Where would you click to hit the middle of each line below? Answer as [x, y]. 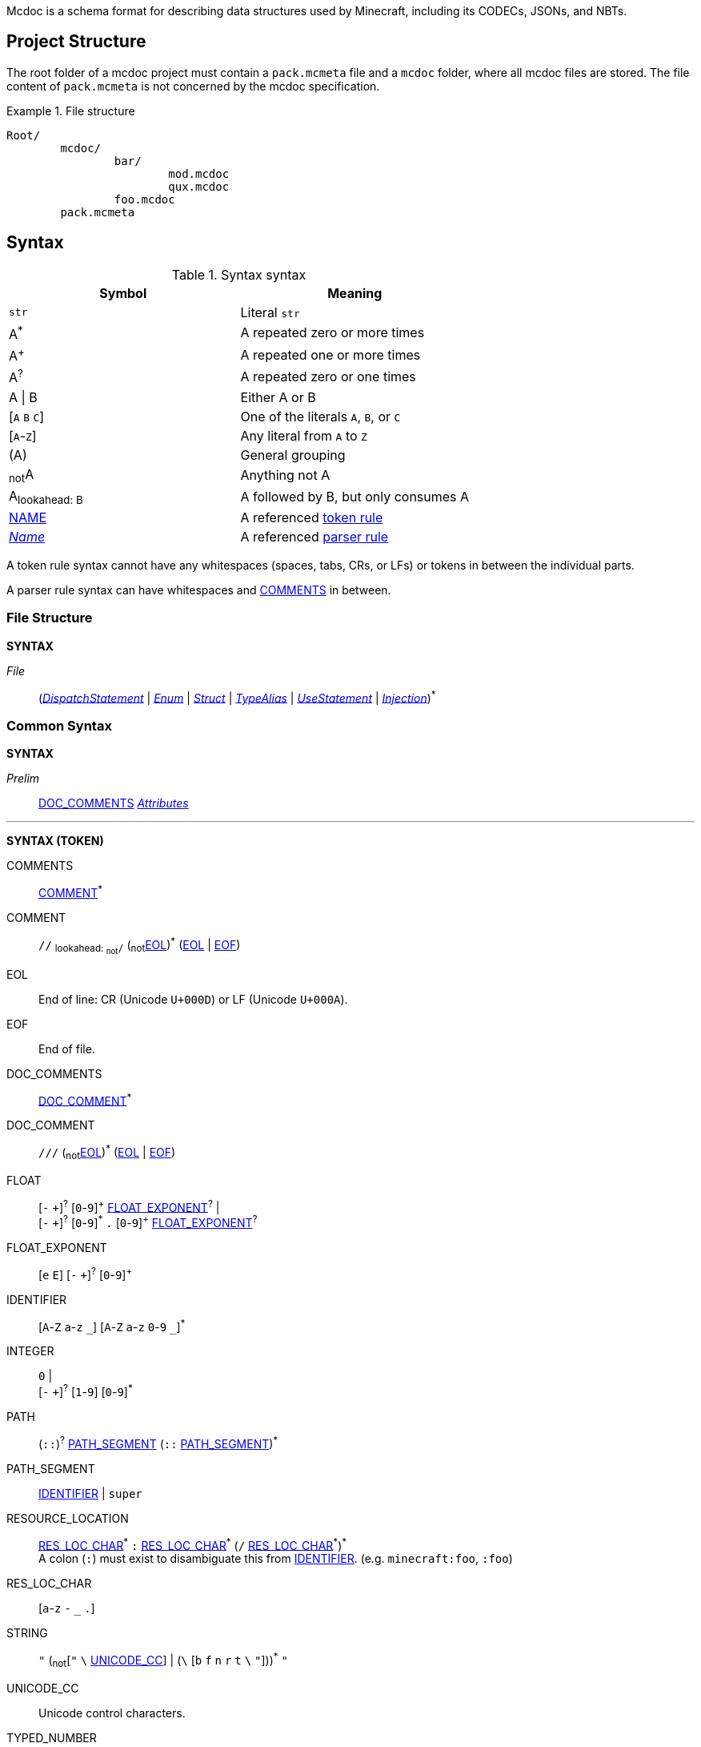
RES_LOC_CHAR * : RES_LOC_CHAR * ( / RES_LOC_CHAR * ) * [193, 1544]
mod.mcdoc [199, 173]
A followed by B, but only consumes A [355, 497]
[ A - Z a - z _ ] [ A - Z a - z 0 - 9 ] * [112, 1325]
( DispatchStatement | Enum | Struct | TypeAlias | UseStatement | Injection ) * [237, 696]
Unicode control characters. [112, 1713]
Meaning [355, 293]
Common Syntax [59, 725]
